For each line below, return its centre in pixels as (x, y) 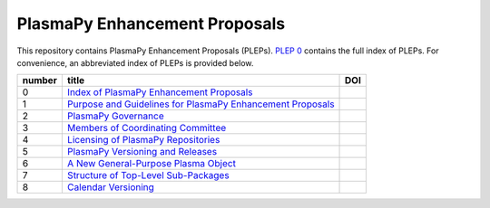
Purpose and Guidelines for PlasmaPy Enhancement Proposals (201, 104)
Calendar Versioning (110, 187)
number (40, 80)
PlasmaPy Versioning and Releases (142, 152)
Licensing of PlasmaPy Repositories (143, 140)
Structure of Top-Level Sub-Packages (148, 175)
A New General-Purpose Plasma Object (151, 164)
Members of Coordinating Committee (147, 128)
